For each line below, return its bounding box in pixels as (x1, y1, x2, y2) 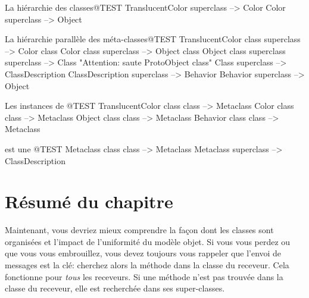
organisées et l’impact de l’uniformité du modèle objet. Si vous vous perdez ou (5, 235, 291, 247)
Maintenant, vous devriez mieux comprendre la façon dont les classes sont (5, 224, 274, 236)
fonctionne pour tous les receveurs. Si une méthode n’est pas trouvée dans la (5, 270, 283, 283)
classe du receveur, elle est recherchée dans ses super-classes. (5, 282, 225, 294)
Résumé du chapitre (5, 189, 173, 214)
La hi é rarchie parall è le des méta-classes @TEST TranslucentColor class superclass (5, 33, 301, 45)
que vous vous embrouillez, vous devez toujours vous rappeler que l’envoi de (5, 247, 282, 259)
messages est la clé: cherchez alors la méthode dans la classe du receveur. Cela (5, 259, 289, 271)
